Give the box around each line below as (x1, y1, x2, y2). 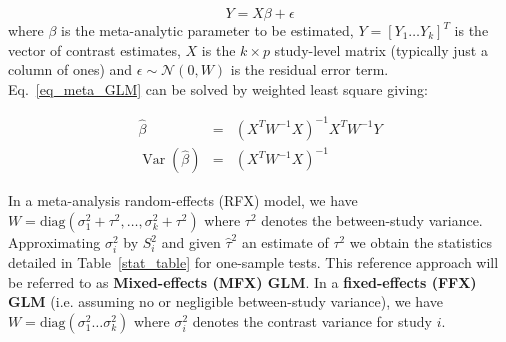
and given (161, 232, 221, 253)
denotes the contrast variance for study (192, 310, 432, 331)
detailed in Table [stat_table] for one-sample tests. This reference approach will (8, 252, 499, 273)
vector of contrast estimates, (8, 39, 181, 60)
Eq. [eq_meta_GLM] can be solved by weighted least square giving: (8, 78, 428, 99)
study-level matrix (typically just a (274, 39, 488, 60)
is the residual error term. (230, 59, 389, 80)
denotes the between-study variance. (261, 210, 483, 231)
